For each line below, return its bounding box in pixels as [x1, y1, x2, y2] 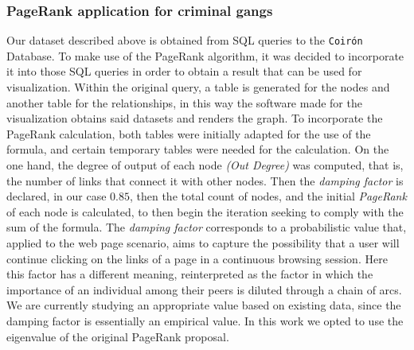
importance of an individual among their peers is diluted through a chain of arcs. [6, 281, 402, 297]
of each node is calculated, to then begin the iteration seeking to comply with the [6, 203, 404, 220]
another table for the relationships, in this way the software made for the [6, 94, 362, 111]
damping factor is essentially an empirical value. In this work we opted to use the [6, 312, 404, 329]
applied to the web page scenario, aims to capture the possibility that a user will [6, 235, 400, 251]
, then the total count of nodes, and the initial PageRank [129, 188, 407, 204]
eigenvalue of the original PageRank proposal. [6, 328, 229, 344]
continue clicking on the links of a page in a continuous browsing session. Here [6, 250, 388, 266]
